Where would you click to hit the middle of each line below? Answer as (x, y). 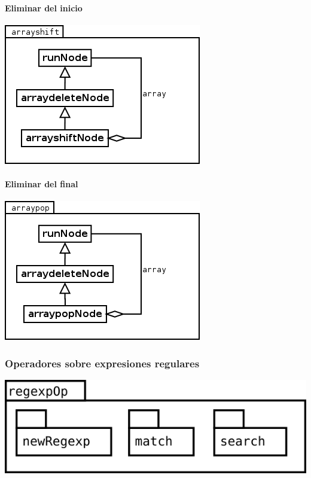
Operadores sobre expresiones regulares (102, 363)
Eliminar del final (42, 183)
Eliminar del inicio (44, 7)
